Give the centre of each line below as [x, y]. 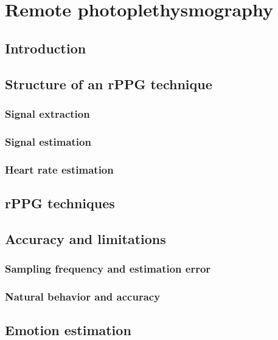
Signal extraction [47, 113]
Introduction [46, 48]
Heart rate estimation [59, 169]
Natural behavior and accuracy [83, 296]
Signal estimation [48, 141]
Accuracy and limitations [85, 238]
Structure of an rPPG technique [109, 83]
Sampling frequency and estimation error [108, 268]
